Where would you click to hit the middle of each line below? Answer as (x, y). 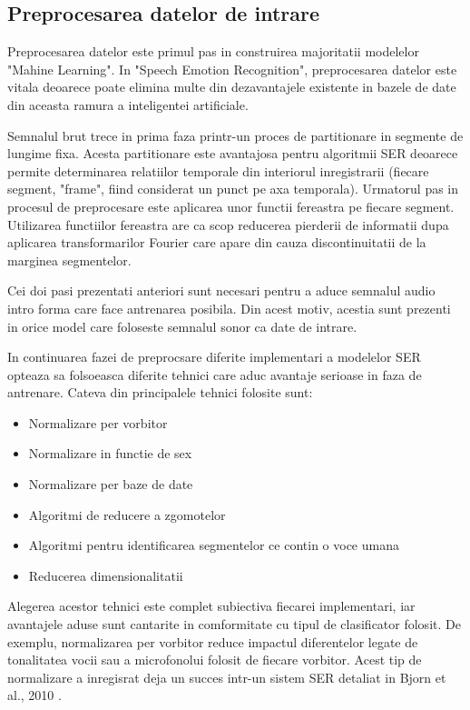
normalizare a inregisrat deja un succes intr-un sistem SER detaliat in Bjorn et (227, 677)
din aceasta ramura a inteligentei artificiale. (128, 104)
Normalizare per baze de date (111, 484)
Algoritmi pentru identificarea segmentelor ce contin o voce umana (214, 545)
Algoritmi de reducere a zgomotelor (127, 514)
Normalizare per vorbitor (98, 422)
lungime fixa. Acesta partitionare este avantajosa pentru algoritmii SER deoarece (233, 153)
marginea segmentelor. (69, 260)
